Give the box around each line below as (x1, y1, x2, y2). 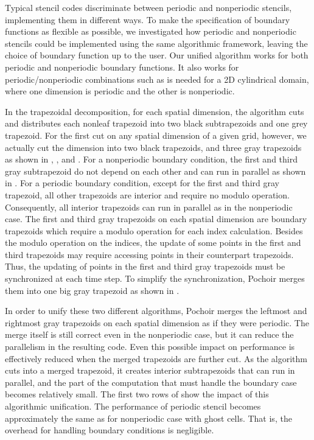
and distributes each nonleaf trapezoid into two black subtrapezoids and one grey (5, 117, 308, 130)
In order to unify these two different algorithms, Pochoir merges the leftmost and (5, 304, 307, 317)
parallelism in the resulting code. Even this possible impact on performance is (5, 340, 295, 353)
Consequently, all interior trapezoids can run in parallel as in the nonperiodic (5, 200, 293, 213)
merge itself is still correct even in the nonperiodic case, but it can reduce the (5, 328, 294, 341)
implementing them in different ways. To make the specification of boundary (5, 13, 290, 26)
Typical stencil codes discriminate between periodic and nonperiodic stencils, (5, 1, 292, 13)
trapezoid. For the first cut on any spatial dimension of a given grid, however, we (5, 128, 307, 141)
